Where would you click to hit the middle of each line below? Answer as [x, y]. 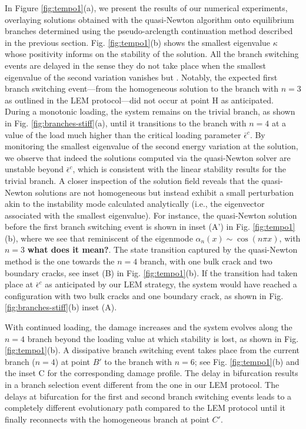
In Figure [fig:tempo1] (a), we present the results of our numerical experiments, [146, 8]
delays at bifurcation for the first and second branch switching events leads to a [148, 396]
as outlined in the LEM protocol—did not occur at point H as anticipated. [139, 100]
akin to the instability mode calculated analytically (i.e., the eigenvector [135, 204]
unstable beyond [34, 169]
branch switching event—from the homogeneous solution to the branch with [142, 88]
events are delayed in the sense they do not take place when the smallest [136, 65]
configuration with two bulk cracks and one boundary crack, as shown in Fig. [144, 295]
